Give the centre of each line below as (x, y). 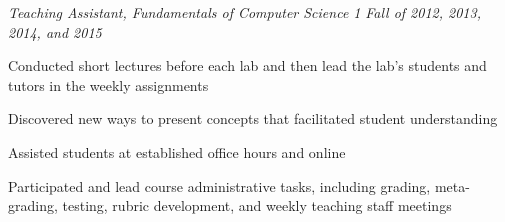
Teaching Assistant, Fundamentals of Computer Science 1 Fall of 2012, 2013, (244, 12)
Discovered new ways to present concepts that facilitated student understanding (253, 118)
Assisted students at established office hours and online (177, 151)
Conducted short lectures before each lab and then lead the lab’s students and (247, 65)
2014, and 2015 (55, 31)
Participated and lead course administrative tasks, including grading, (219, 185)
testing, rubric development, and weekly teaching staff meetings (257, 205)
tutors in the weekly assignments (108, 84)
